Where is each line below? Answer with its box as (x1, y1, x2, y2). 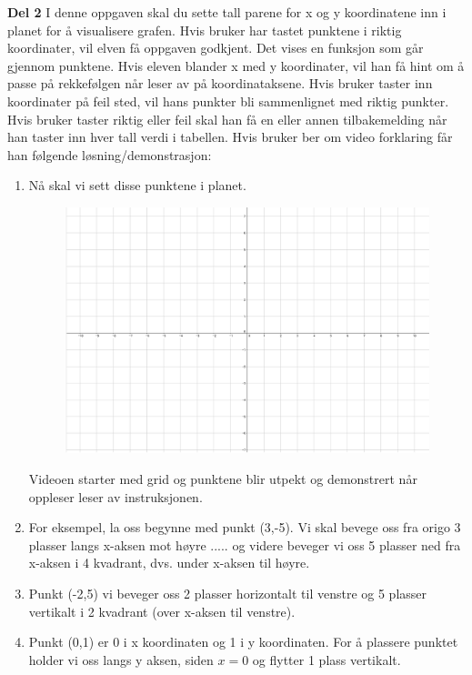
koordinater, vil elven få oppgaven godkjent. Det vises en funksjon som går (7, 38, 424, 57)
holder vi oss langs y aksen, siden (28, 650, 214, 669)
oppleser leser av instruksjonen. (28, 487, 203, 506)
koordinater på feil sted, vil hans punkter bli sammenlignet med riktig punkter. (7, 91, 449, 110)
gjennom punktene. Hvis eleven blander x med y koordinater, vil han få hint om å (7, 55, 465, 75)
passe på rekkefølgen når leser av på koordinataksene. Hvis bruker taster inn (7, 74, 433, 93)
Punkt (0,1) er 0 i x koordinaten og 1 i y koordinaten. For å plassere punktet (28, 632, 458, 651)
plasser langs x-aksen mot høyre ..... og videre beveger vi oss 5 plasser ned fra (28, 535, 461, 554)
